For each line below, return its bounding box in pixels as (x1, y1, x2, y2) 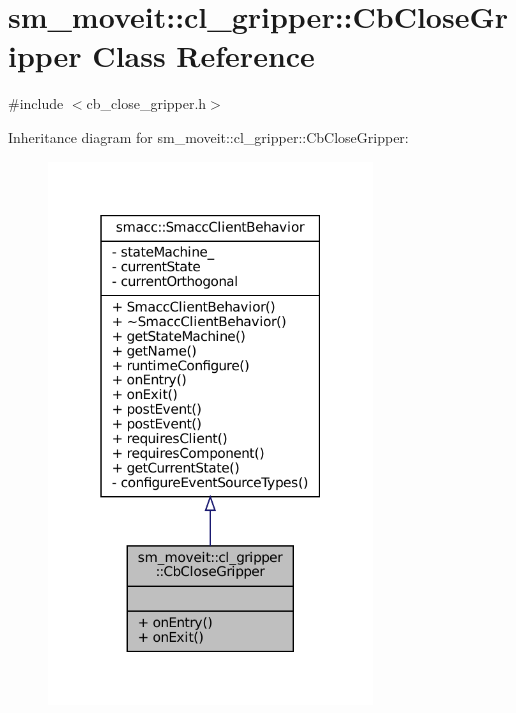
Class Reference (92, 35, 315, 76)
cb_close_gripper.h (86, 93, 207, 114)
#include (8, 93, 64, 114)
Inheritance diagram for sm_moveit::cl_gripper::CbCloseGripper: (8, 126, 409, 147)
